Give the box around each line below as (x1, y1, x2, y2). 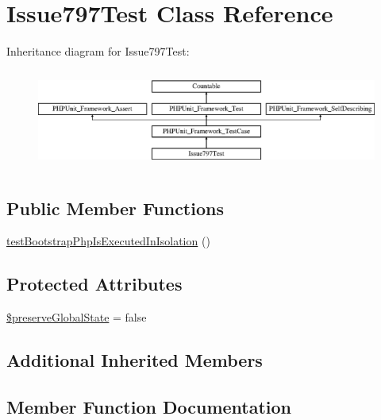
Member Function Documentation (6, 394, 292, 418)
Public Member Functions (6, 195, 224, 220)
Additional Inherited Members (6, 348, 263, 372)
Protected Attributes (6, 272, 183, 296)
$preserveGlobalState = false (6, 309, 147, 326)
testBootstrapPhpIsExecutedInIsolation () (6, 233, 210, 249)
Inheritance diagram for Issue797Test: (6, 43, 190, 60)
